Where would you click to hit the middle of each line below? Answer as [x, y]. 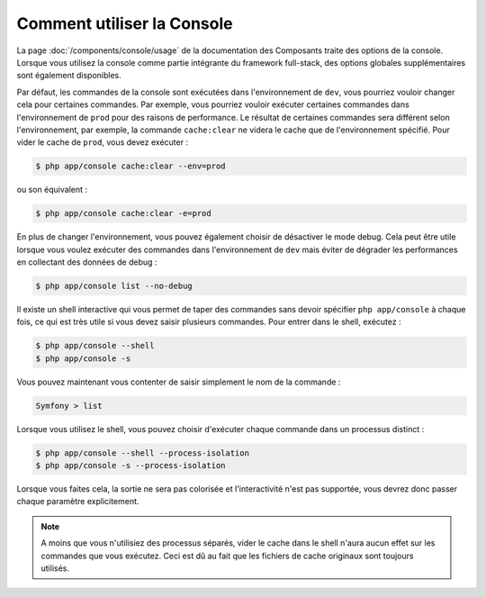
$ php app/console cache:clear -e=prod [123, 213]
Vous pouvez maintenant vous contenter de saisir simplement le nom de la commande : [179, 382]
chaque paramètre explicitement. [78, 502]
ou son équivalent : [52, 190]
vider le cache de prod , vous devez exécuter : [103, 142]
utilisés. [55, 568]
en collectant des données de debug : [87, 262]
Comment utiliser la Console [125, 23]
